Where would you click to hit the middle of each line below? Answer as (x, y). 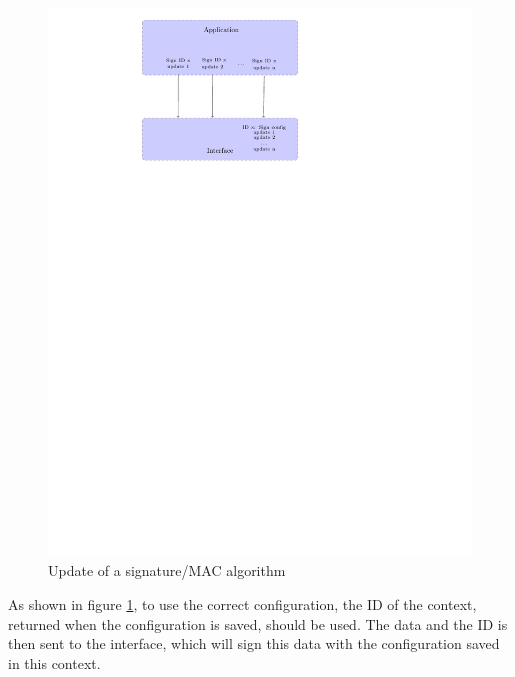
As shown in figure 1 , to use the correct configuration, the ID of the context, (242, 604)
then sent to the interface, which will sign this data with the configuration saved (254, 643)
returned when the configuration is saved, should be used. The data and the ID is (258, 623)
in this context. (54, 662)
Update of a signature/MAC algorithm (167, 570)
